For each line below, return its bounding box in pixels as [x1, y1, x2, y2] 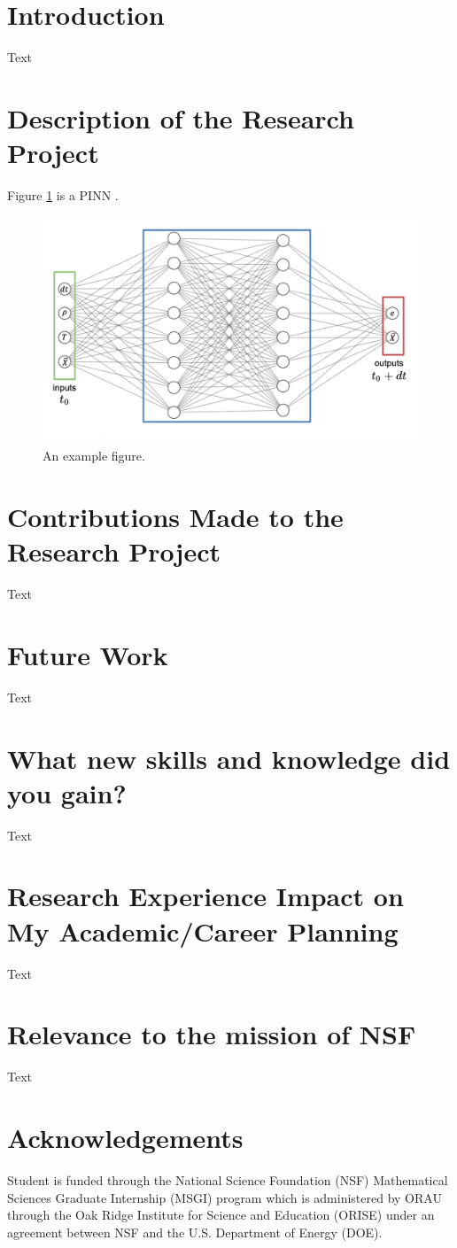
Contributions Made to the [7, 498, 344, 534]
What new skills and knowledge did [7, 740, 451, 776]
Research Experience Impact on [7, 878, 404, 914]
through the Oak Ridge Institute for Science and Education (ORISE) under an [7, 1205, 435, 1224]
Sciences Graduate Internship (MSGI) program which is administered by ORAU [7, 1188, 442, 1206]
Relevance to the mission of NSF [7, 1016, 416, 1052]
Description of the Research [7, 99, 354, 136]
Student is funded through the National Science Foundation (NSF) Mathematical [7, 1170, 448, 1189]
